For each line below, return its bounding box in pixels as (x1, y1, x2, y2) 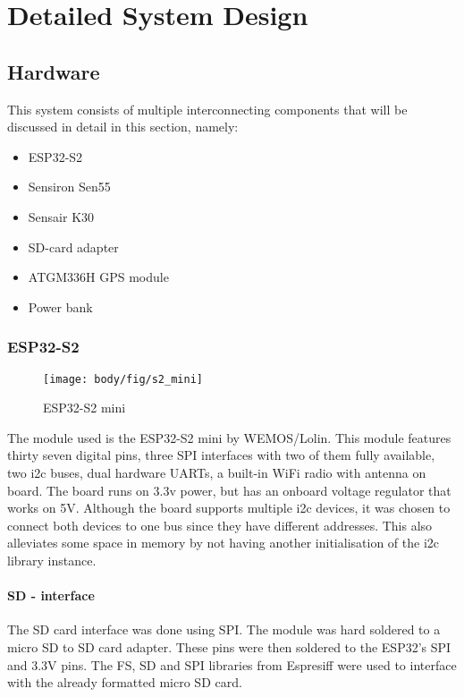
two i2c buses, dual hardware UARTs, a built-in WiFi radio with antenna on (7, 463, 426, 481)
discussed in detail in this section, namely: (7, 117, 239, 136)
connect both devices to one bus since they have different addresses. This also (7, 515, 433, 534)
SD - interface (7, 586, 95, 605)
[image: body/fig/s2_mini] (43, 372, 203, 386)
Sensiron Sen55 (28, 177, 111, 196)
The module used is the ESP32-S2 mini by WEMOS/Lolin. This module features (7, 428, 451, 446)
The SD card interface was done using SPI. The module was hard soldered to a (7, 620, 441, 639)
